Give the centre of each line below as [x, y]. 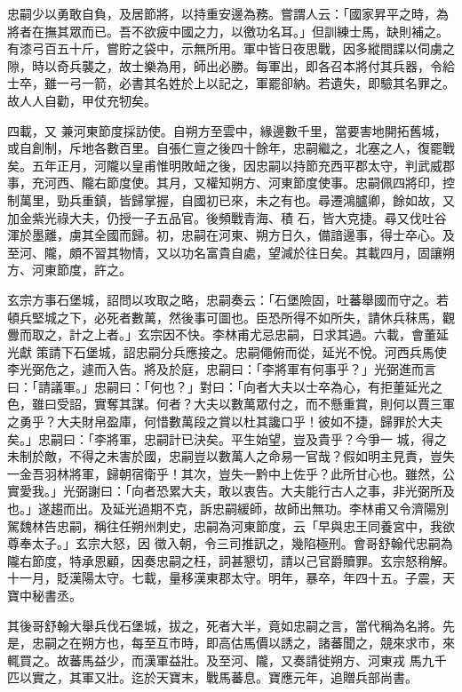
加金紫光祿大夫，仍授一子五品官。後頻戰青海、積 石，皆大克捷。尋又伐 [215, 217]
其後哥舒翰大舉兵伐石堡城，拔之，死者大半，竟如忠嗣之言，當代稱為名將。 [225, 625]
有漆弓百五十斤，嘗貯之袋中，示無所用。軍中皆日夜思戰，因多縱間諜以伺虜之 [231, 48]
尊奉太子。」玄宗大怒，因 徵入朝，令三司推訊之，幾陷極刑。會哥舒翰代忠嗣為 [230, 543]
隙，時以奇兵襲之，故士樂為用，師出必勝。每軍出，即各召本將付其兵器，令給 [231, 65]
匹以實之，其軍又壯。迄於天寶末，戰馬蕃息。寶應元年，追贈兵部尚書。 [212, 677]
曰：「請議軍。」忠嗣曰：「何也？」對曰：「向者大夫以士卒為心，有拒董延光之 [225, 386]
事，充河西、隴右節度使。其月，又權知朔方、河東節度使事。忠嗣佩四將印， [225, 183]
